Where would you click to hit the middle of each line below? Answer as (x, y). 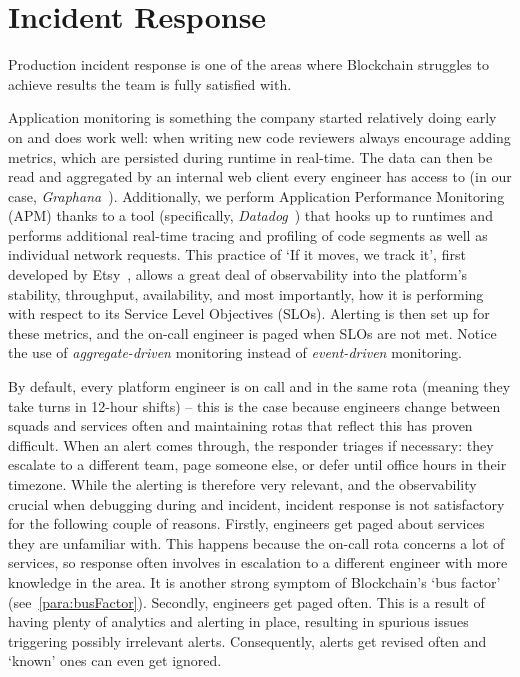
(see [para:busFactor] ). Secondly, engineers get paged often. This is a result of (246, 601)
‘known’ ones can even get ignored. (115, 660)
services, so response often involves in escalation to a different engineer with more (258, 562)
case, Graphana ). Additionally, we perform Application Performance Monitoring (256, 195)
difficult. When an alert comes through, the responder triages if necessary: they (251, 444)
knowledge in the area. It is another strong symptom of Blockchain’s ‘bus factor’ (254, 581)
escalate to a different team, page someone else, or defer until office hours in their (257, 464)
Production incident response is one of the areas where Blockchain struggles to (248, 64)
